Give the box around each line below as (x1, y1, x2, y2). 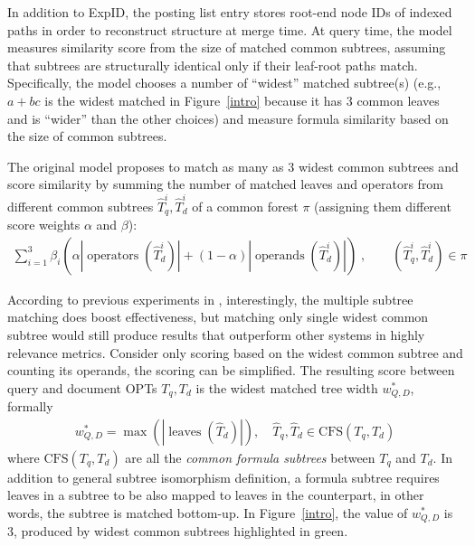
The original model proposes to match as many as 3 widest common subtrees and (7, 156, 459, 175)
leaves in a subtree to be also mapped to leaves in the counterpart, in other (7, 485, 424, 504)
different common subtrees (7, 196, 154, 215)
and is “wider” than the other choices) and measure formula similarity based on (7, 108, 449, 127)
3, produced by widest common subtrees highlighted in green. (7, 522, 348, 541)
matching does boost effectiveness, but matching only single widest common (7, 307, 429, 326)
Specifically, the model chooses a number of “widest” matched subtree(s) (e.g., (7, 73, 442, 92)
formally (7, 397, 53, 416)
